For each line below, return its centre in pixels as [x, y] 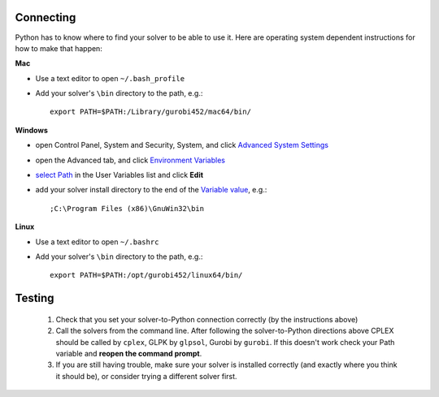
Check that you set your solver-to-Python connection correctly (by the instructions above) [207, 319]
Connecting [46, 17]
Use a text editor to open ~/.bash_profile [110, 78]
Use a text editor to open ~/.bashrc [97, 242]
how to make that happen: [59, 48]
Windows [31, 130]
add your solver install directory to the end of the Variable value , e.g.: [151, 190]
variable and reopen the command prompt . [129, 353]
